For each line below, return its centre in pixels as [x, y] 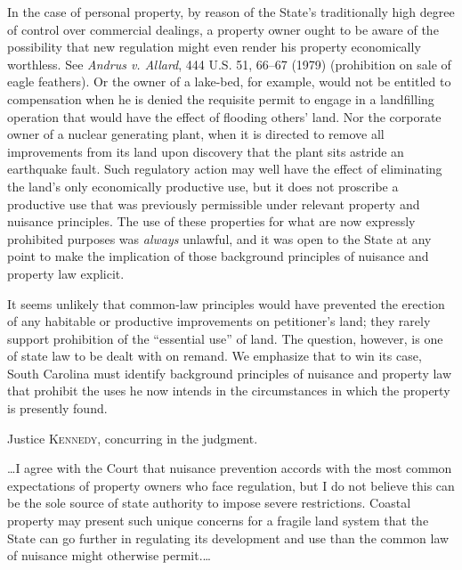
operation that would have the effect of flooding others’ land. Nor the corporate [224, 116]
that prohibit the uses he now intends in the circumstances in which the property [229, 391]
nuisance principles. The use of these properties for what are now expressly [211, 221]
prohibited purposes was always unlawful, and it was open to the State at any [219, 238]
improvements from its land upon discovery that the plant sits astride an [206, 151]
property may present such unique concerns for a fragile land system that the [218, 521]
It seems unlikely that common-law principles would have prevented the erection [226, 303]
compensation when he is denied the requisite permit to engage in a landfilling [221, 98]
